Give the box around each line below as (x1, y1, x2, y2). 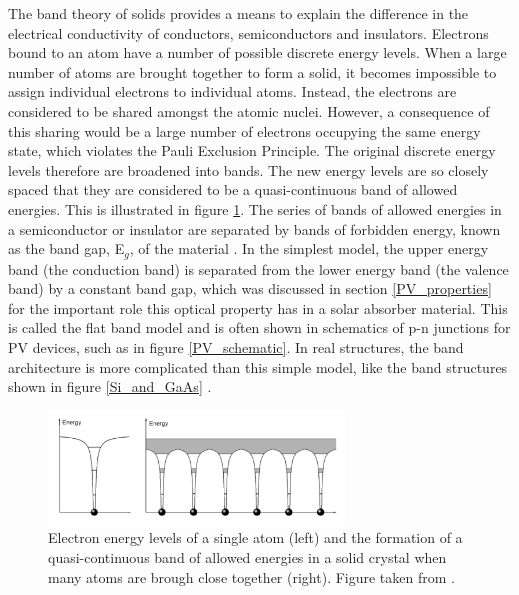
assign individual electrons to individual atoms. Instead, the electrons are (8, 81, 457, 102)
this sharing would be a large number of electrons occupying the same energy (8, 120, 481, 141)
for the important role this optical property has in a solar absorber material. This (8, 297, 508, 318)
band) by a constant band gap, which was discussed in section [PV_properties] (8, 278, 492, 299)
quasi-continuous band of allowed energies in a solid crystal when (48, 546, 447, 567)
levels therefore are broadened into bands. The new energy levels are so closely (8, 159, 489, 180)
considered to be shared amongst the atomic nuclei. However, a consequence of (8, 100, 490, 121)
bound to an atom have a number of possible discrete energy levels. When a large (8, 42, 507, 63)
